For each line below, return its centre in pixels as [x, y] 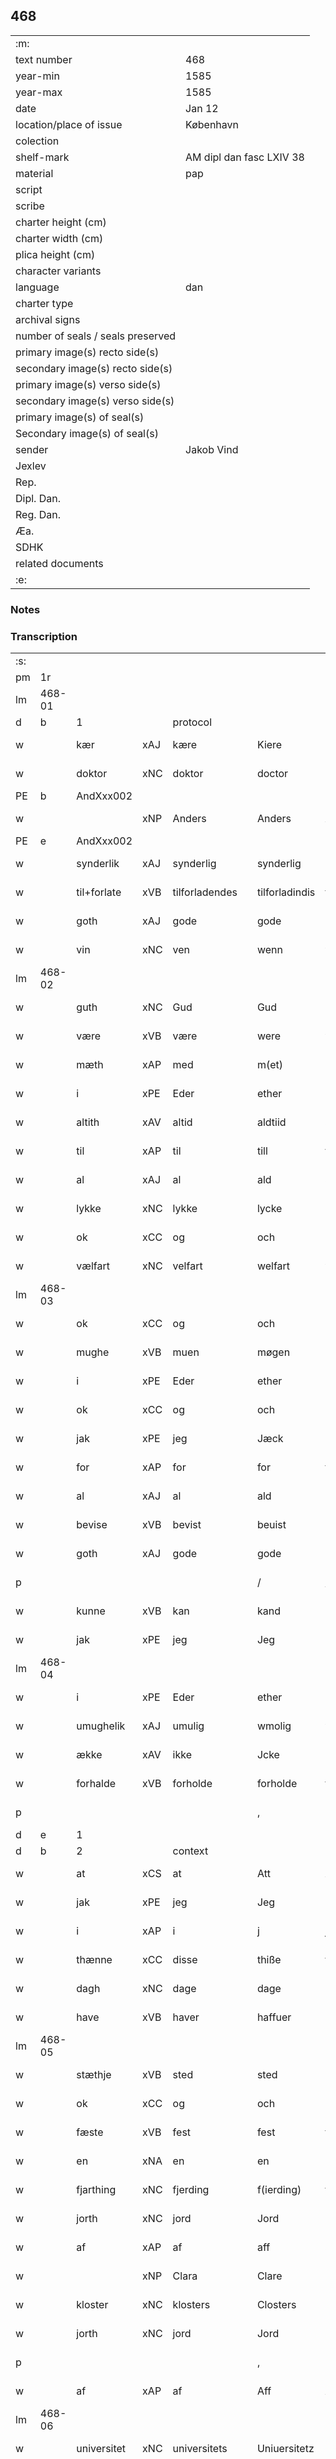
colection [37, 141]
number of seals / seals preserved [96, 336]
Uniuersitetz [285, 2449]
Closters [276, 2305]
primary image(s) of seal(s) [80, 417]
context [190, 1851]
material [34, 173]
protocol [192, 722]
